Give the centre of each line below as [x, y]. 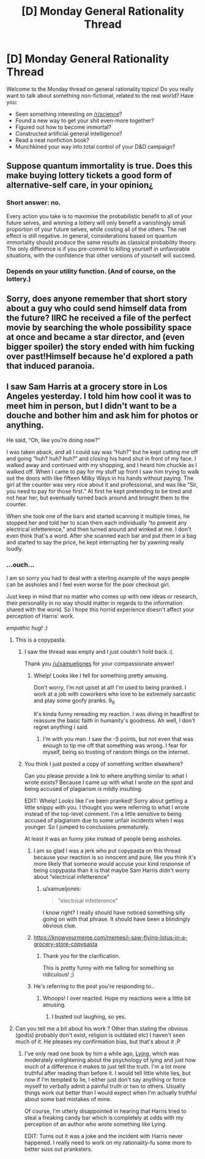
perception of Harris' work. [40, 616]
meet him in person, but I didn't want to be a [92, 406]
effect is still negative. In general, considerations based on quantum [92, 235]
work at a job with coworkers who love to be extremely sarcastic [115, 694]
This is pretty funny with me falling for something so [108, 968]
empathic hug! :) [27, 628]
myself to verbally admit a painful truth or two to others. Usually [105, 1086]
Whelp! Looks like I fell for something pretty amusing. [101, 676]
